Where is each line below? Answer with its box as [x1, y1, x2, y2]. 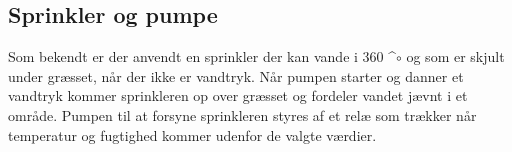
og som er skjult [406, 46, 505, 67]
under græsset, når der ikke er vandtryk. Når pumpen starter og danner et [8, 65, 464, 86]
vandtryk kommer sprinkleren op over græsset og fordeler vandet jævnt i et [8, 85, 468, 106]
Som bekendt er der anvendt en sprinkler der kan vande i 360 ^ [8, 46, 397, 67]
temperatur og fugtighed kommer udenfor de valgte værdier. [8, 124, 377, 145]
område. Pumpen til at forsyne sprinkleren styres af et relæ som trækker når [8, 104, 477, 125]
